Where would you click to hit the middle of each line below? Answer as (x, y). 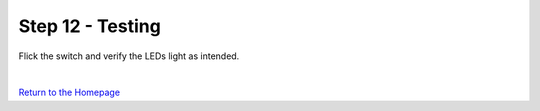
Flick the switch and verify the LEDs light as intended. (129, 56)
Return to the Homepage (69, 92)
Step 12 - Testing (90, 26)
